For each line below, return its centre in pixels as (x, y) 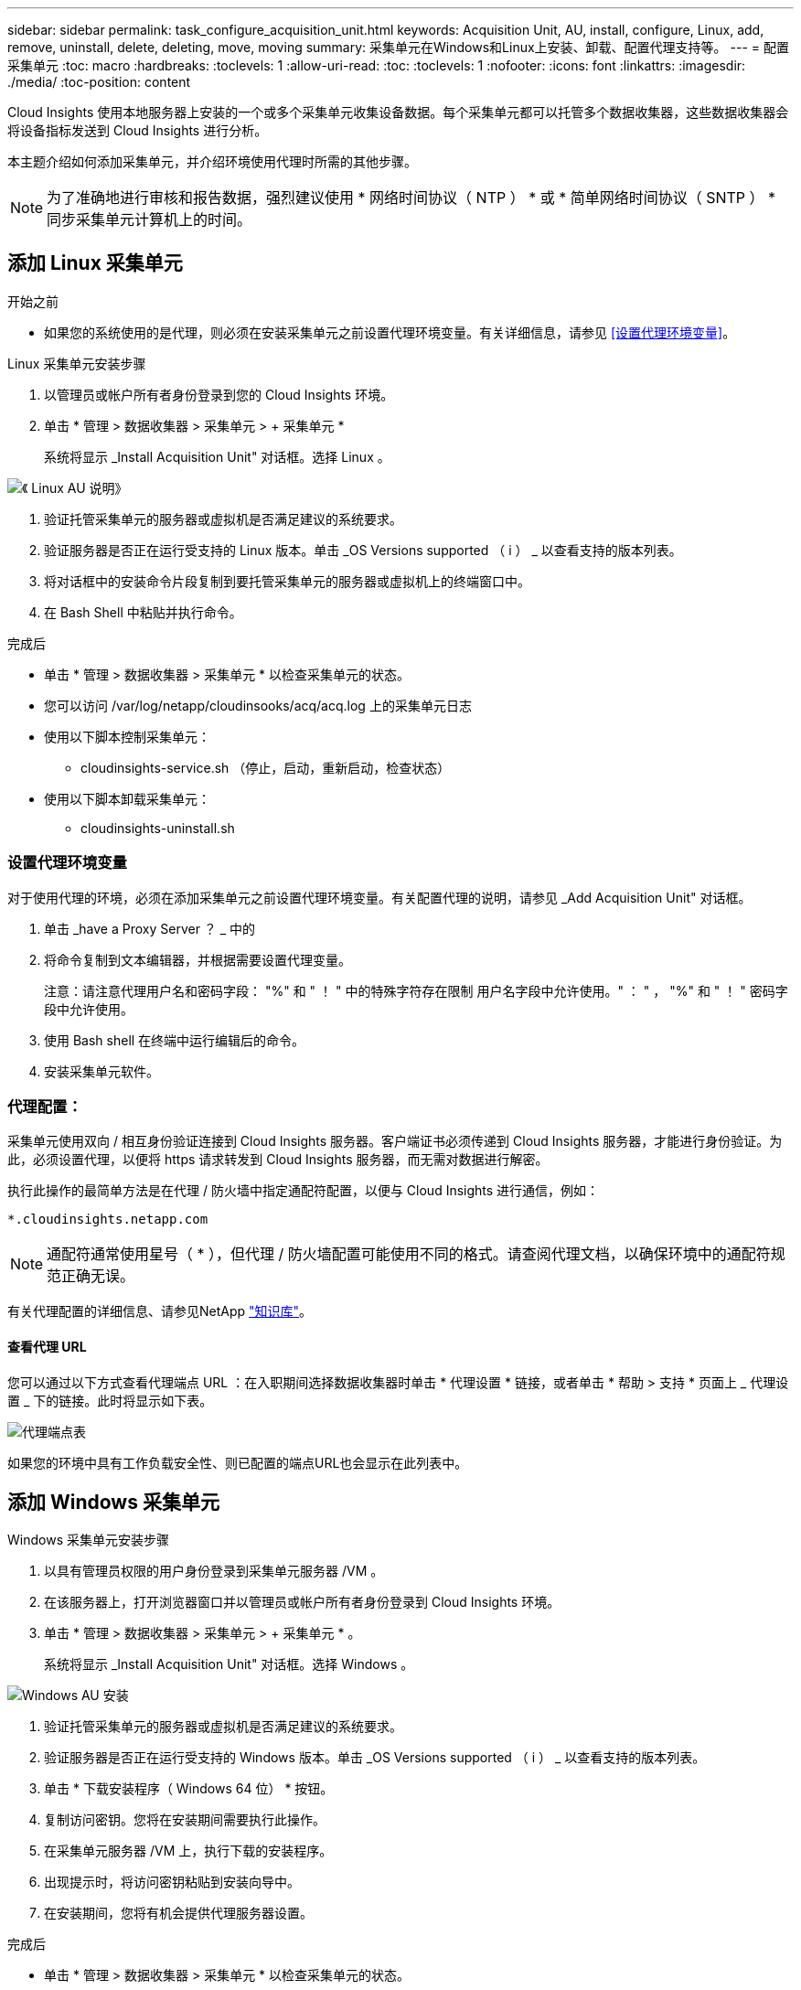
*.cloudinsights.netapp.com (108, 1220)
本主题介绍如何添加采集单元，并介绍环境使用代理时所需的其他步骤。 (212, 161)
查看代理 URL (47, 1346)
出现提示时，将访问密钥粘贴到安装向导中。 (172, 1882)
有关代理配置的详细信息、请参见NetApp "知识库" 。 (160, 1311)
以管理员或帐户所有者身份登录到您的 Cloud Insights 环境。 (219, 394)
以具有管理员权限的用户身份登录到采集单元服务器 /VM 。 (214, 1571)
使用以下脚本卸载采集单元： (127, 798)
